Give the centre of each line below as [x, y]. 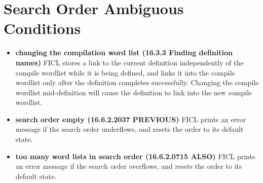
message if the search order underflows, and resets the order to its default [129, 129]
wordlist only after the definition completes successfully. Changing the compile [137, 82]
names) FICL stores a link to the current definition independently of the [129, 62]
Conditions [42, 28]
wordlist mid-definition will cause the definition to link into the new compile [134, 92]
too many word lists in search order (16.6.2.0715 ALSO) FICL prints [135, 156]
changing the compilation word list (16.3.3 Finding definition [124, 52]
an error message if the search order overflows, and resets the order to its [129, 166]
